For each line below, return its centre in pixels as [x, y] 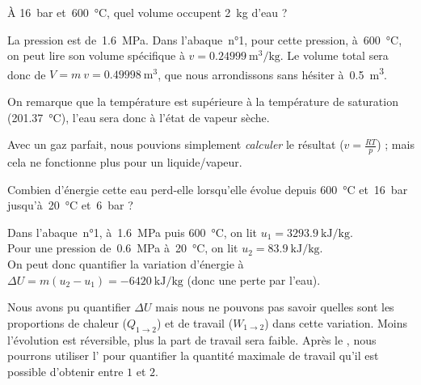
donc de [27, 74]
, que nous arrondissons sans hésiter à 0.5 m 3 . [272, 73]
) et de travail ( [195, 322]
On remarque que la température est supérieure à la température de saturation [203, 102]
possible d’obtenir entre [65, 371]
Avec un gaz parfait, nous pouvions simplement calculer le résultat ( [176, 144]
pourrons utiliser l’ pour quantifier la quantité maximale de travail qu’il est [193, 355]
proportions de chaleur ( [67, 322]
